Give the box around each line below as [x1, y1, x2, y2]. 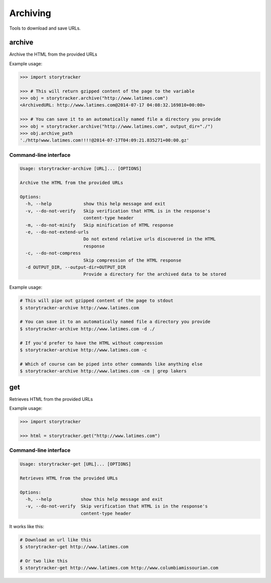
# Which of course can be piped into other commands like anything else [20, 361, 203, 367]
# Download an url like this [20, 537, 92, 543]
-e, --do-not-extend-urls [25, 229, 89, 235]
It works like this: [9, 523, 45, 529]
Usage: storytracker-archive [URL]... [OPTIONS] [20, 166, 142, 172]
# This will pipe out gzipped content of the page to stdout [20, 298, 174, 304]
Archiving [9, 8, 51, 19]
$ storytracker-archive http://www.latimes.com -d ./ [20, 326, 155, 331]
